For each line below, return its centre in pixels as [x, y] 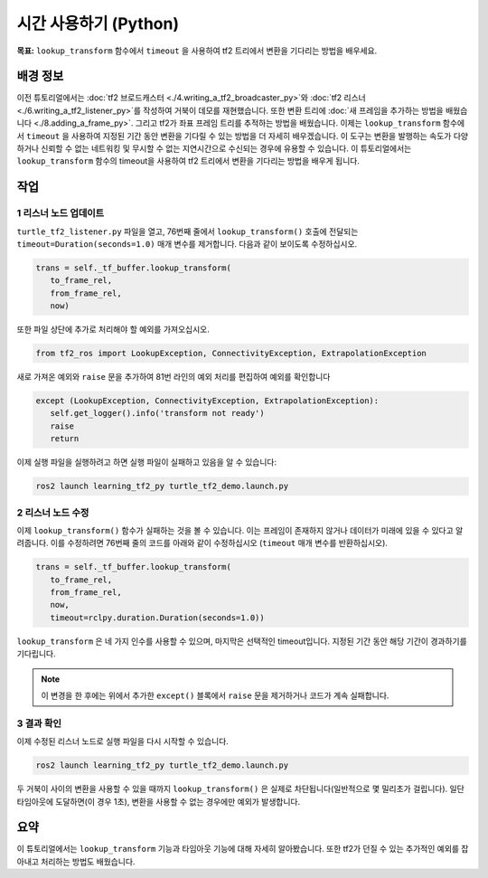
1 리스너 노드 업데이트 [61, 213]
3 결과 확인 [39, 723]
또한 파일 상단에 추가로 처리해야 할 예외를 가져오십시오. [113, 329]
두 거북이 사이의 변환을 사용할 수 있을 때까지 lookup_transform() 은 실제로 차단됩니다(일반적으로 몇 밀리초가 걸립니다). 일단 [240, 789]
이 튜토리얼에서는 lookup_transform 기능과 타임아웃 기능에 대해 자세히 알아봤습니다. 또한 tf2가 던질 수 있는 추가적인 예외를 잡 [243, 849]
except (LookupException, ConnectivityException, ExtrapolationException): [207, 401]
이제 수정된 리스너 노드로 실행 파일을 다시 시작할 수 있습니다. [123, 741]
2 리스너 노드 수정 [53, 513]
